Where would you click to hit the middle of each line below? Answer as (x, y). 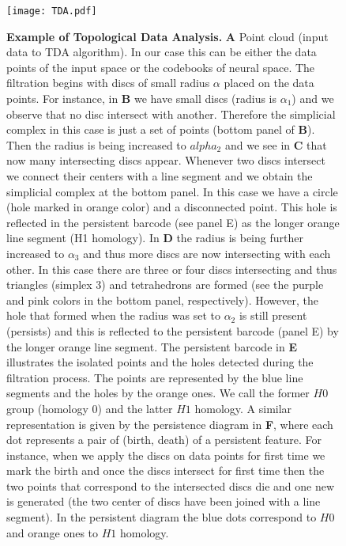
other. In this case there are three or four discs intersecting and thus (172, 269)
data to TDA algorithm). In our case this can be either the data (162, 52)
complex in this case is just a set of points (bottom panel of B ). (161, 129)
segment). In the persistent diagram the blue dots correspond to (162, 517)
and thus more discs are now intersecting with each (207, 253)
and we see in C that (276, 144)
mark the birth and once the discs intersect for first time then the (165, 470)
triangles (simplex (49, 284)
